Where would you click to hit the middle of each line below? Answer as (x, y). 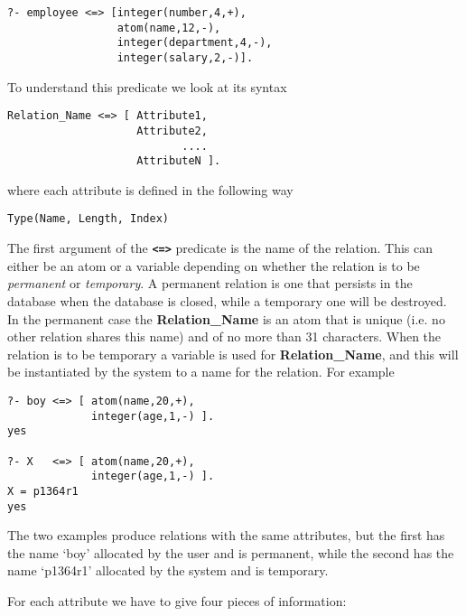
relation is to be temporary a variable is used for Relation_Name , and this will (233, 354)
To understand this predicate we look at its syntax (147, 86)
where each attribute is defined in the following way (150, 189)
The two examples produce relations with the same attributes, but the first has (226, 535)
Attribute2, (172, 131)
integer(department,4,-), (195, 43)
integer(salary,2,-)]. (185, 57)
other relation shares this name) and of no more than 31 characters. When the (224, 336)
